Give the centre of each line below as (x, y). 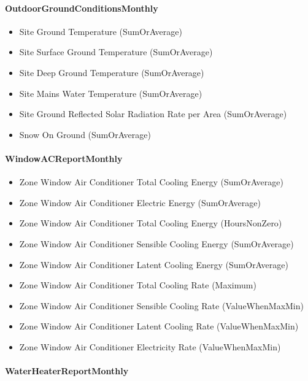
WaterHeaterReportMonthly (67, 371)
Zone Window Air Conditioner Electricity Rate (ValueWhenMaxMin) (150, 346)
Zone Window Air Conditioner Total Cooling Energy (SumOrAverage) (151, 182)
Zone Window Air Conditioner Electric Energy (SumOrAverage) (140, 202)
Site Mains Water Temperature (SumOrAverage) (111, 93)
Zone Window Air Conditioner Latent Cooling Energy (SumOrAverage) (154, 264)
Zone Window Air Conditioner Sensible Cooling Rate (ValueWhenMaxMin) (161, 305)
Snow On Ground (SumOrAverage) (85, 134)
